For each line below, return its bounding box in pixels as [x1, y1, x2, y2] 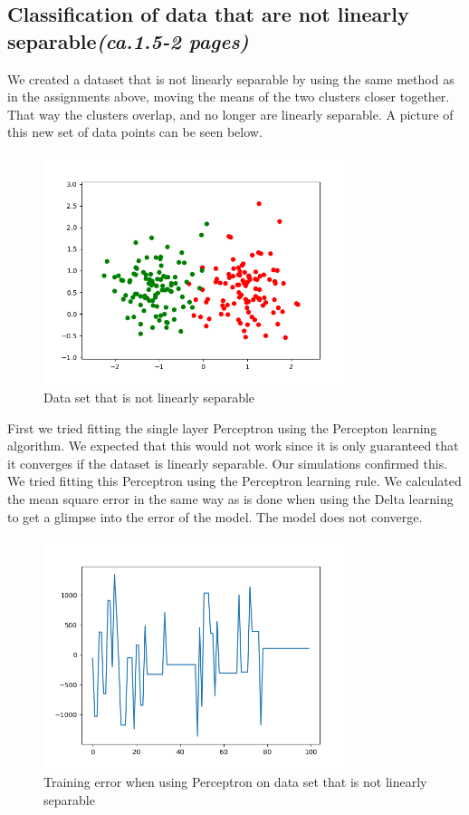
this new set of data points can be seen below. [7, 122, 263, 141]
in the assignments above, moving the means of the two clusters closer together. [7, 87, 450, 106]
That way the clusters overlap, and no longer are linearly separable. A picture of [7, 104, 454, 123]
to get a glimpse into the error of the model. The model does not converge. [7, 507, 423, 526]
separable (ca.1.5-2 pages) [7, 26, 249, 54]
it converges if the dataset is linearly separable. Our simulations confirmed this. [7, 453, 448, 472]
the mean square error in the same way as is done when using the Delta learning [7, 489, 454, 508]
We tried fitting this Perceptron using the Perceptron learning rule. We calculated [7, 471, 462, 490]
